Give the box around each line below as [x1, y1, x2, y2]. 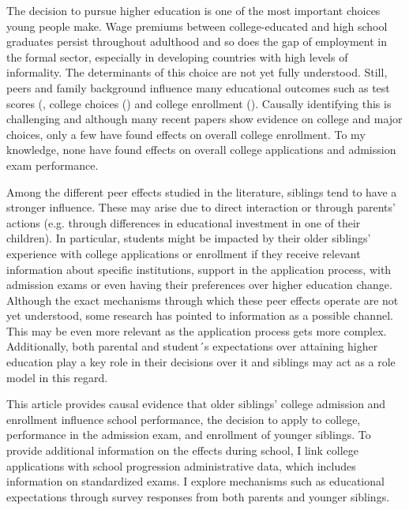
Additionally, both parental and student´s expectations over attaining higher [6, 338, 378, 354]
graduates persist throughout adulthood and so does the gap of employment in [6, 33, 387, 50]
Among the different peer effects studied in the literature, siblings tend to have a [6, 183, 397, 200]
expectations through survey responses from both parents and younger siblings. [6, 488, 390, 504]
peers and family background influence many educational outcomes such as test [6, 79, 390, 96]
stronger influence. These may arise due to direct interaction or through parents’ [6, 199, 396, 216]
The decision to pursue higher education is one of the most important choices [6, 2, 381, 18]
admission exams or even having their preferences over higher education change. [6, 276, 392, 293]
